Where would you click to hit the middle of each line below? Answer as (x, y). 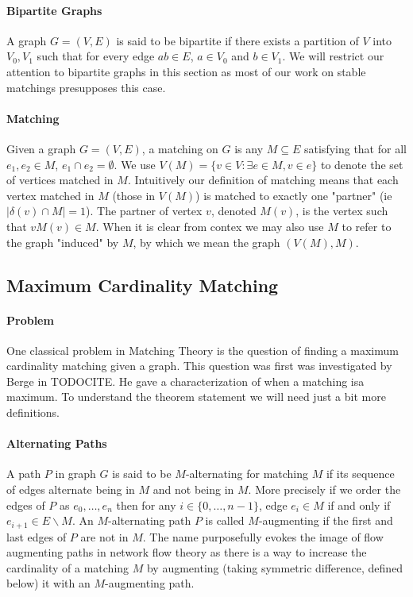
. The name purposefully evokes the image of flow (263, 536)
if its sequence (360, 474)
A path (24, 474)
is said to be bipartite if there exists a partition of (237, 40)
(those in (134, 195)
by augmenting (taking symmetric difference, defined (275, 567)
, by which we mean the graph (206, 242)
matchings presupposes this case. (86, 87)
